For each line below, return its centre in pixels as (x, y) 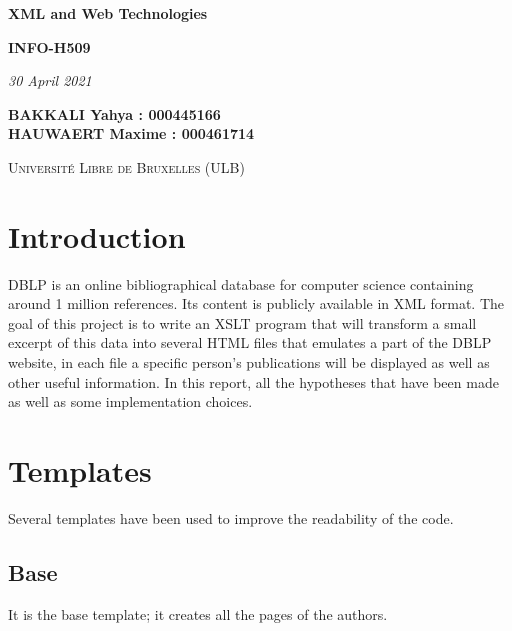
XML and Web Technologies (108, 13)
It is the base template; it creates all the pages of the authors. (198, 613)
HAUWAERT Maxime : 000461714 (131, 133)
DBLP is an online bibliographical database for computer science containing (241, 283)
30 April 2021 (50, 80)
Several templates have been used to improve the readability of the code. (231, 517)
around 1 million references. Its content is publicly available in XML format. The (256, 303)
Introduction (97, 235)
